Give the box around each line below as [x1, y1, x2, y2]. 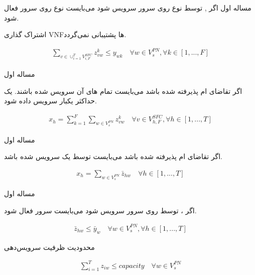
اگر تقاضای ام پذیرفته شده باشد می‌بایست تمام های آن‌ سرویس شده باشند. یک [4, 85, 242, 96]
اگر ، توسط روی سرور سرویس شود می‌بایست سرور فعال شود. [4, 205, 197, 215]
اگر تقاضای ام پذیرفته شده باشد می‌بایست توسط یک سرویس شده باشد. [4, 151, 222, 162]
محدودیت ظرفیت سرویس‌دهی [4, 241, 95, 252]
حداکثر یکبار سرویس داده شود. [4, 95, 97, 106]
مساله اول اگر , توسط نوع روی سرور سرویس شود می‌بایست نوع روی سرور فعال [4, 3, 251, 13]
